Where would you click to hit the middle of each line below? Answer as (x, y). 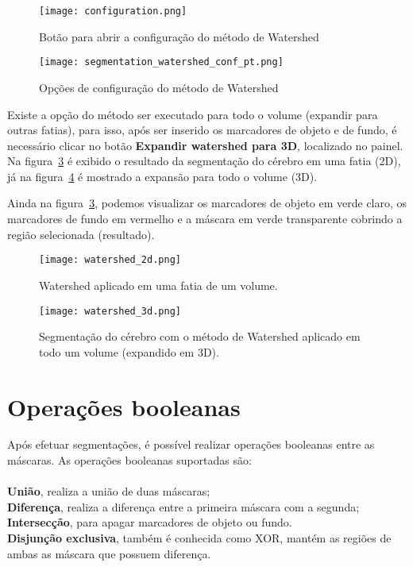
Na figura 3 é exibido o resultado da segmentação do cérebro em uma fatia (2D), (204, 161)
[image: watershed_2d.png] (110, 260)
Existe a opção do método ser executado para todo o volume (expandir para (193, 114)
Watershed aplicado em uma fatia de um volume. (158, 285)
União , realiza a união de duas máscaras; (109, 491)
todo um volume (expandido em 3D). (129, 351)
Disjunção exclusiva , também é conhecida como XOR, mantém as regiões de (199, 538)
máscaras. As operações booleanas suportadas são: (129, 460)
